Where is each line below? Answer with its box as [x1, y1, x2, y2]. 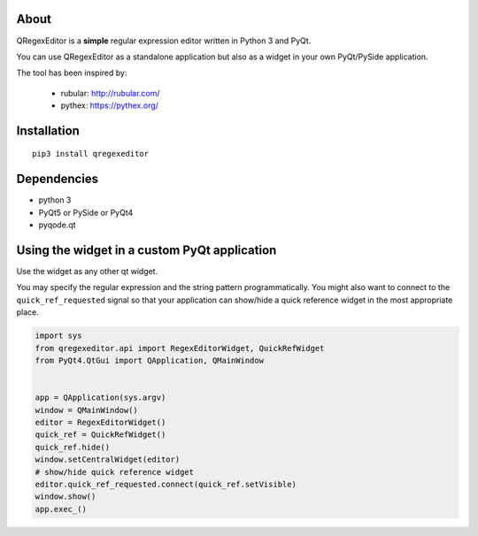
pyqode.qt [38, 219, 76, 230]
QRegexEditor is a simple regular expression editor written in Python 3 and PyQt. [16, 35, 312, 46]
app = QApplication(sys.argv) [35, 393, 166, 402]
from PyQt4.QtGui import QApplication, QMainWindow [35, 356, 265, 366]
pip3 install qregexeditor [32, 149, 150, 159]
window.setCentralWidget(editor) [35, 455, 181, 464]
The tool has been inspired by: [16, 67, 127, 79]
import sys [35, 331, 82, 341]
